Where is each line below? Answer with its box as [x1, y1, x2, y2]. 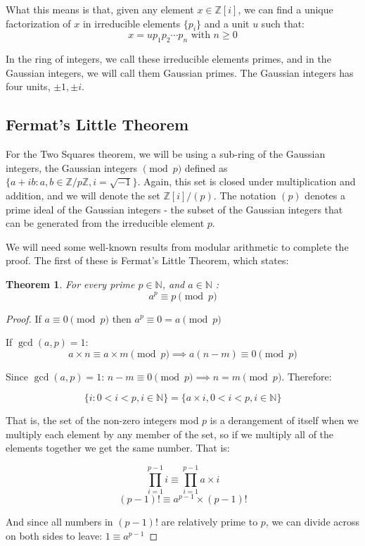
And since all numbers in [6, 514, 113, 529]
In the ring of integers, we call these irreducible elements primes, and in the [6, 51, 331, 66]
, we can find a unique [238, 2, 333, 16]
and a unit [204, 15, 250, 30]
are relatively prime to [161, 514, 258, 529]
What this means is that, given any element [6, 2, 194, 16]
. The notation [213, 187, 276, 202]
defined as [184, 160, 228, 175]
